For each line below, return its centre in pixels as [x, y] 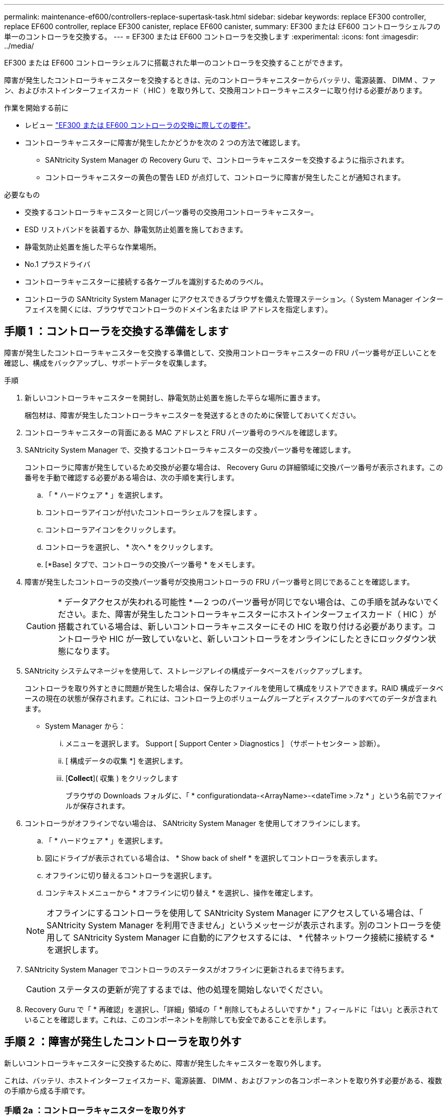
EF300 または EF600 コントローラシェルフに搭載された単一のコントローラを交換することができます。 [176, 63]
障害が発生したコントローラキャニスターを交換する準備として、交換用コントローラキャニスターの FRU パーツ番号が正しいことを [221, 352]
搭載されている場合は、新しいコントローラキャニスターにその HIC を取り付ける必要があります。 [243, 626]
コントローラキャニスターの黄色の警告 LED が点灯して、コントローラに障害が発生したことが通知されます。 [225, 177]
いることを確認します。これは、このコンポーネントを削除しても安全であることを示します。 [177, 1019]
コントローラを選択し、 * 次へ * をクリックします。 [131, 547]
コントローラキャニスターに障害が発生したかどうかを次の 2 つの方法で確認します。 [165, 142]
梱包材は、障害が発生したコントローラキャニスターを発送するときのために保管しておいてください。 [193, 415]
